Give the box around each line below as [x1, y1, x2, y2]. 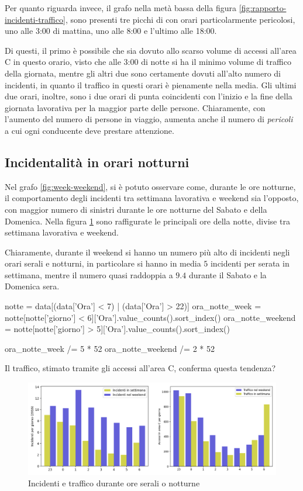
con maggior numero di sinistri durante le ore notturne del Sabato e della [5, 203, 267, 215]
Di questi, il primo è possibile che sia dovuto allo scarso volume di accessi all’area [5, 44, 297, 56]
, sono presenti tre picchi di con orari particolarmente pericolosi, [65, 13, 295, 25]
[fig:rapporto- [239, 2, 287, 13]
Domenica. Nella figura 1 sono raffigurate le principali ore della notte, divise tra [5, 215, 290, 227]
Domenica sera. [5, 280, 60, 292]
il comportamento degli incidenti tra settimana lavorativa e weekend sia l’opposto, [5, 192, 299, 204]
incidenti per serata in [210, 257, 290, 269]
